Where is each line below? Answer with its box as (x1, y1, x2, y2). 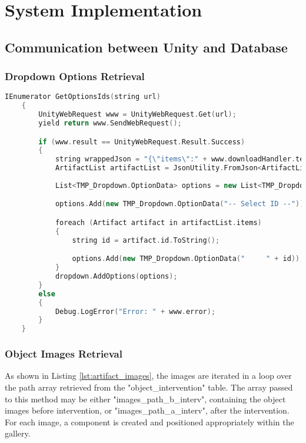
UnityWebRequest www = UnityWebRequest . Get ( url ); (38, 110, 237, 119)
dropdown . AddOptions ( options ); (55, 272, 178, 280)
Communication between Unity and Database (5, 38, 288, 56)
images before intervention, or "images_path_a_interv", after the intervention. (5, 404, 290, 416)
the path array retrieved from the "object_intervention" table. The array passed (5, 381, 293, 393)
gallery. (5, 427, 31, 439)
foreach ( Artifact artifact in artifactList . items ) (55, 218, 262, 227)
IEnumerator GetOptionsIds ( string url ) (5, 92, 161, 101)
